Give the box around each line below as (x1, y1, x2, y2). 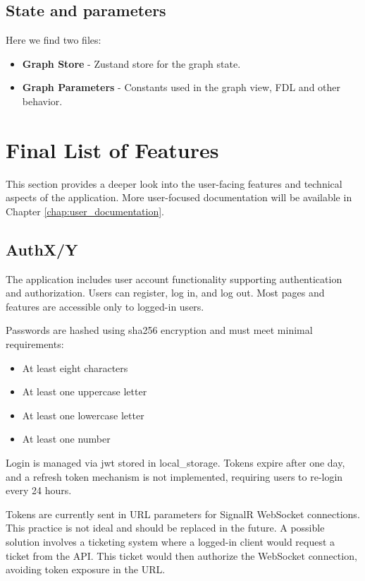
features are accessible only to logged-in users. (6, 299, 204, 313)
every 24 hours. (6, 483, 72, 498)
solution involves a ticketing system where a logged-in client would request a (6, 534, 335, 549)
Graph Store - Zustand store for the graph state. (22, 56, 241, 71)
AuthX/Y (6, 238, 78, 260)
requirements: (6, 337, 64, 352)
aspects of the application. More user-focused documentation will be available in (6, 190, 352, 205)
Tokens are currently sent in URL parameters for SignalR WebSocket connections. (6, 506, 360, 521)
